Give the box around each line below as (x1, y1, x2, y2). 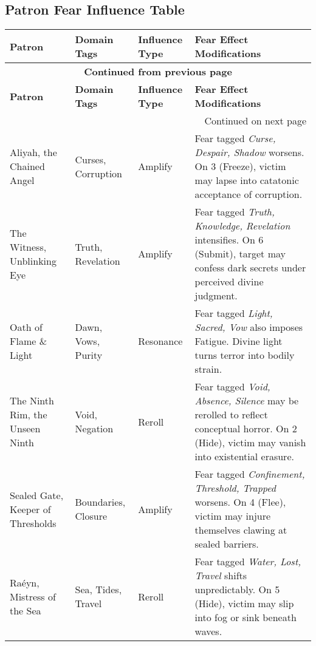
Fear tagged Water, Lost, (194, 554, 301, 569)
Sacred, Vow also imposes (194, 320, 303, 335)
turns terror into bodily (194, 348, 295, 362)
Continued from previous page (84, 64, 232, 79)
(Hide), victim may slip (194, 596, 294, 611)
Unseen (10, 421, 41, 436)
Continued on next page (204, 114, 306, 128)
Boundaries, (75, 495, 126, 509)
